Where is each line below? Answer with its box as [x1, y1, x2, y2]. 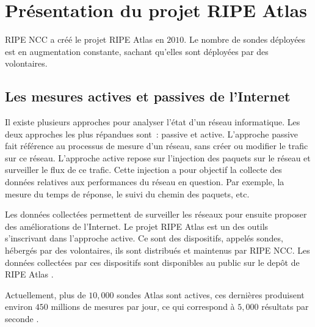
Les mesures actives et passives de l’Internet [5, 87, 291, 106]
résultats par [261, 300, 309, 313]
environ [5, 300, 33, 313]
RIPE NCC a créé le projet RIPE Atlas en [5, 33, 164, 46]
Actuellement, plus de [5, 288, 86, 301]
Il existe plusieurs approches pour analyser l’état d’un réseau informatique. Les [5, 116, 300, 128]
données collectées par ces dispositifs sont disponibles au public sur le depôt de [5, 255, 300, 268]
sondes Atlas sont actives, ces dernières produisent [117, 288, 305, 301]
